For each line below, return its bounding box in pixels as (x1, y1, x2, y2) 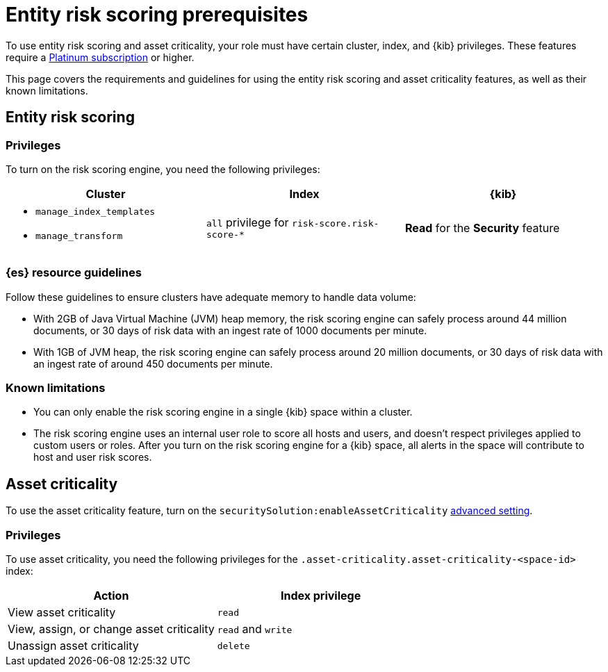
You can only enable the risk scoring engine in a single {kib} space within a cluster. (33, 406, 413, 418)
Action (93, 589, 129, 603)
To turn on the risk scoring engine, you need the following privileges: (6, 163, 320, 175)
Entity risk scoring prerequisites (6, 3, 309, 26)
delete (217, 640, 250, 651)
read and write (217, 622, 293, 637)
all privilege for (206, 215, 289, 230)
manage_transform (35, 230, 123, 241)
